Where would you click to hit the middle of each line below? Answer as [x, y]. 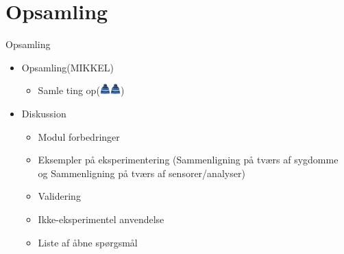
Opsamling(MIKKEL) [68, 67]
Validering [59, 196]
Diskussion [44, 114]
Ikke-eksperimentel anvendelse [101, 219]
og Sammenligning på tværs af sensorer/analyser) [142, 173]
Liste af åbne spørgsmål [88, 242]
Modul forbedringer [79, 136]
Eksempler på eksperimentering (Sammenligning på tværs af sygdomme [188, 160]
